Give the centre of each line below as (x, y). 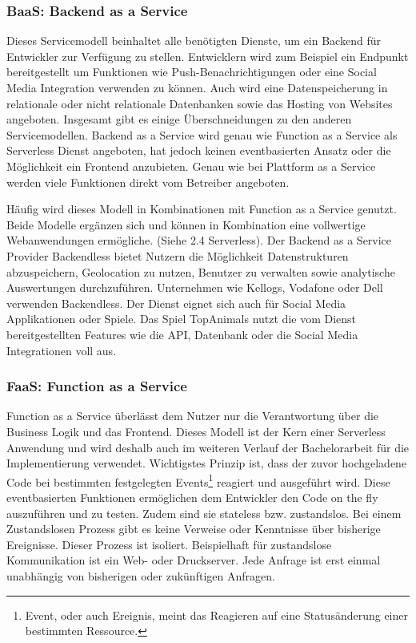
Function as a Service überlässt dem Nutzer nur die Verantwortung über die (193, 416)
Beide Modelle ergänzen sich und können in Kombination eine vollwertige (186, 224)
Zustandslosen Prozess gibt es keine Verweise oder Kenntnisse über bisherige (194, 529)
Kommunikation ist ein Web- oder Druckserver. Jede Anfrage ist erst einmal (194, 560)
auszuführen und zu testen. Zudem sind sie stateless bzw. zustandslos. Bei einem (204, 513)
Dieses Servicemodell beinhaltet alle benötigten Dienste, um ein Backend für (194, 40)
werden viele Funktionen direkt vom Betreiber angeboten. (148, 182)
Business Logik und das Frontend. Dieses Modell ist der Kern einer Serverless (196, 431)
